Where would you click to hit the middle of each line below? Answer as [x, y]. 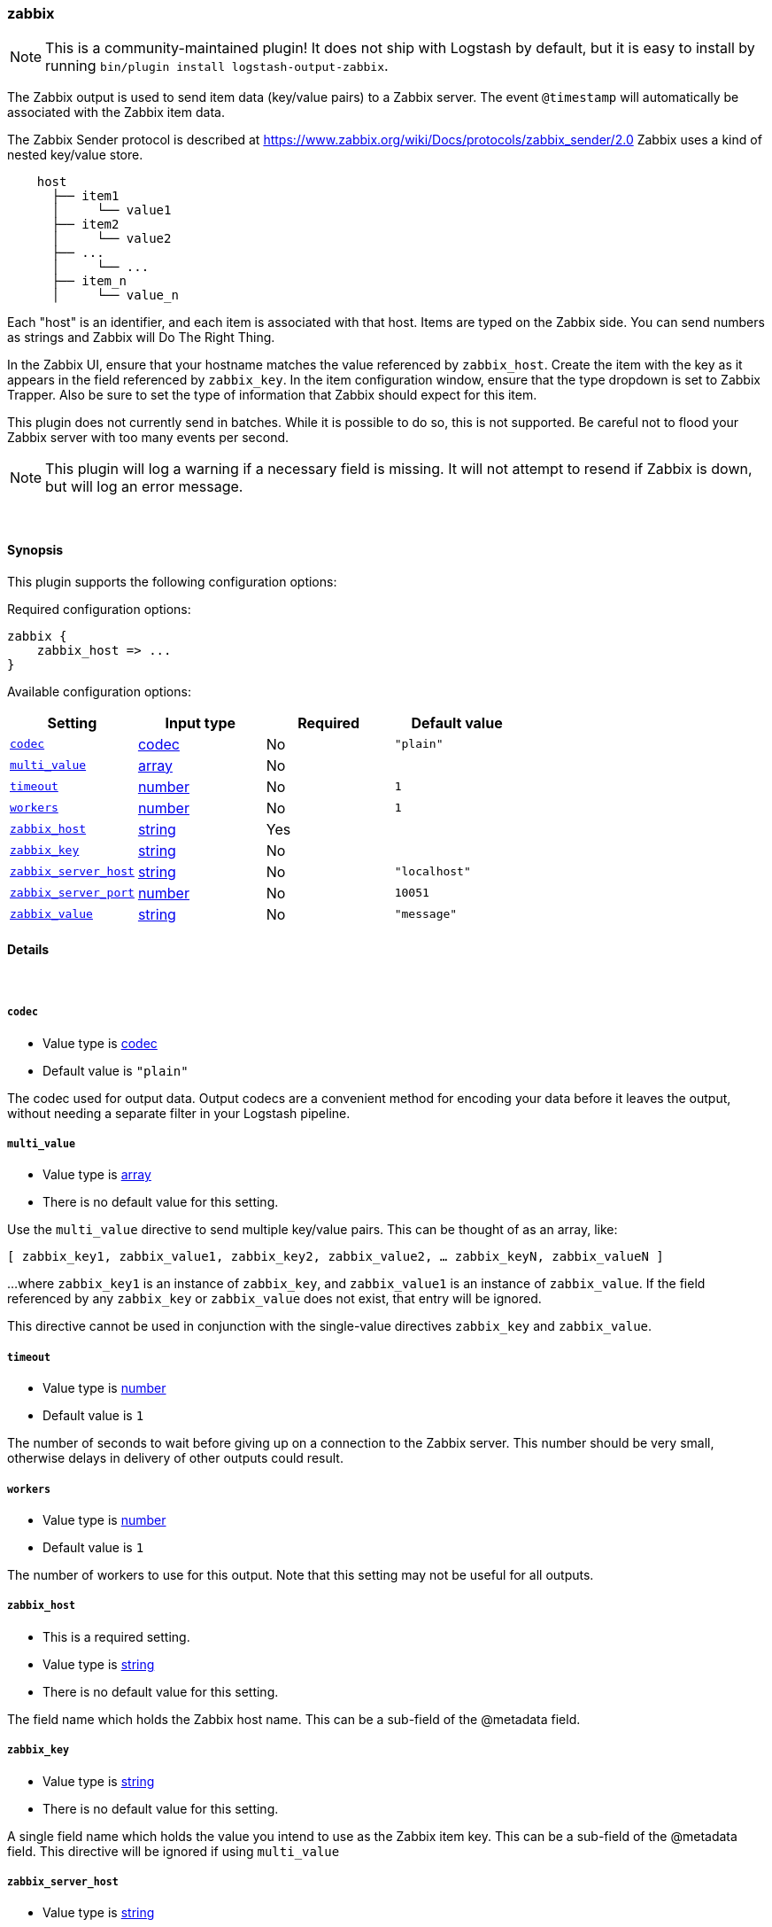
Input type [201, 723]
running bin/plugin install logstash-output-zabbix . [217, 66]
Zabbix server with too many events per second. [148, 438]
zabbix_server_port [72, 893]
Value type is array [97, 1175]
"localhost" [432, 872]
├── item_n [89, 281]
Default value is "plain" [116, 1070]
